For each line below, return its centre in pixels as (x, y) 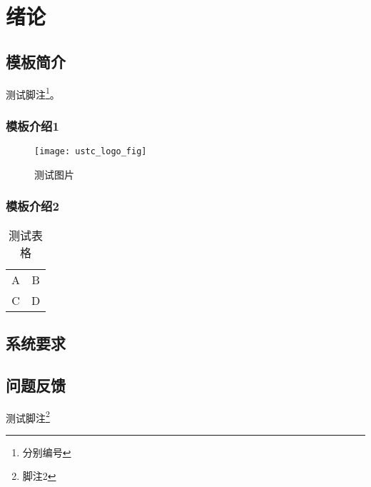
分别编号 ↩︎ (47, 452)
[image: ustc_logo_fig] (91, 152)
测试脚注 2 (28, 416)
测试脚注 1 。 (33, 93)
